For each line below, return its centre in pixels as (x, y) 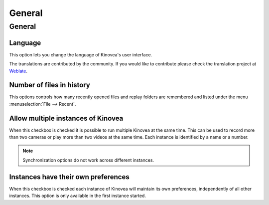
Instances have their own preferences (69, 177)
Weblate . (18, 71)
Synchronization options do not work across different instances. (88, 160)
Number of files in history (50, 85)
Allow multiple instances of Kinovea (66, 118)
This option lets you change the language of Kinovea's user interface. (81, 54)
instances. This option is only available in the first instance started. (78, 196)
